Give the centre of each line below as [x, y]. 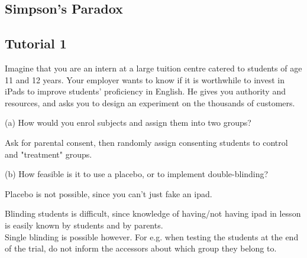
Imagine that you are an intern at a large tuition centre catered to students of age [153, 68]
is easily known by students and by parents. [84, 225]
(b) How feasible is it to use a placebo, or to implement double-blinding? [137, 174]
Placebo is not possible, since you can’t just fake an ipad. [109, 193]
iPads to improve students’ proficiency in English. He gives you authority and [145, 91]
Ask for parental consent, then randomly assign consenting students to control [146, 142]
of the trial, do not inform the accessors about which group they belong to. [141, 248]
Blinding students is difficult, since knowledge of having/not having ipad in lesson [153, 213]
